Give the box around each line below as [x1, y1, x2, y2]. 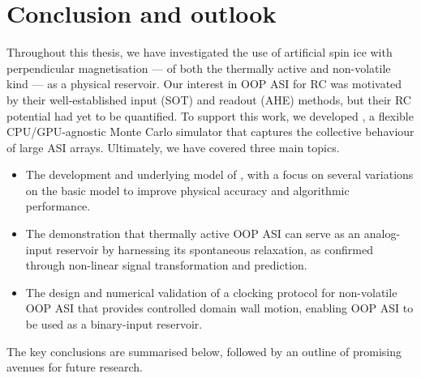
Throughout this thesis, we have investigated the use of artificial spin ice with [6, 44, 393, 61]
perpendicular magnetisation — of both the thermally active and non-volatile [6, 59, 391, 76]
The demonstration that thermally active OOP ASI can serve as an [25, 225, 361, 242]
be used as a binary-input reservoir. [25, 316, 203, 333]
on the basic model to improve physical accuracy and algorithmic [25, 181, 350, 198]
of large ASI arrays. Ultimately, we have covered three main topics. [6, 138, 340, 155]
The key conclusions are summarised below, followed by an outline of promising [6, 342, 402, 359]
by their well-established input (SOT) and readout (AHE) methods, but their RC [6, 91, 411, 108]
